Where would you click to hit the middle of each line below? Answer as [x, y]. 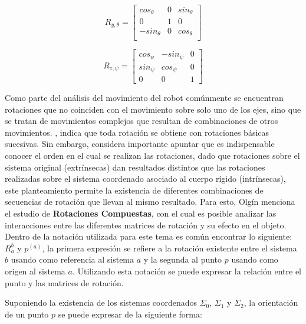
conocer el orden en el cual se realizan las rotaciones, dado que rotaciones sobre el [152, 155]
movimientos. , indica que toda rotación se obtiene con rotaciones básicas [137, 132]
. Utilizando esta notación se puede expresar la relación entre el [187, 271]
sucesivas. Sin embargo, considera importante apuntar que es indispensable [140, 144]
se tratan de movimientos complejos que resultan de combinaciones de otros [142, 121]
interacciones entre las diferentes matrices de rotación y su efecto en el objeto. [146, 225]
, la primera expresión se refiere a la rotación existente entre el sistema [170, 248]
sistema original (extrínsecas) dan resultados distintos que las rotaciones [135, 167]
